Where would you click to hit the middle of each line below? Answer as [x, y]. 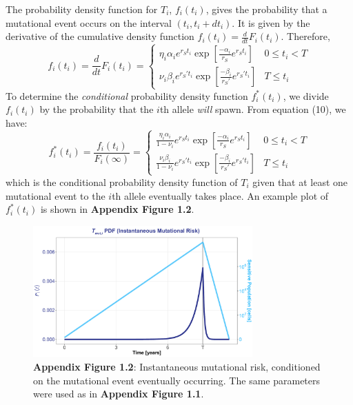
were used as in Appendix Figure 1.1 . [119, 394]
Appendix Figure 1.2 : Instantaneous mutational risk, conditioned [177, 366]
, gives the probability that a [266, 9]
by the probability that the [97, 109]
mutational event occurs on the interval [89, 22]
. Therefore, [305, 36]
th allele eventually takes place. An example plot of [220, 195]
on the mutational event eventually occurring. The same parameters [177, 380]
